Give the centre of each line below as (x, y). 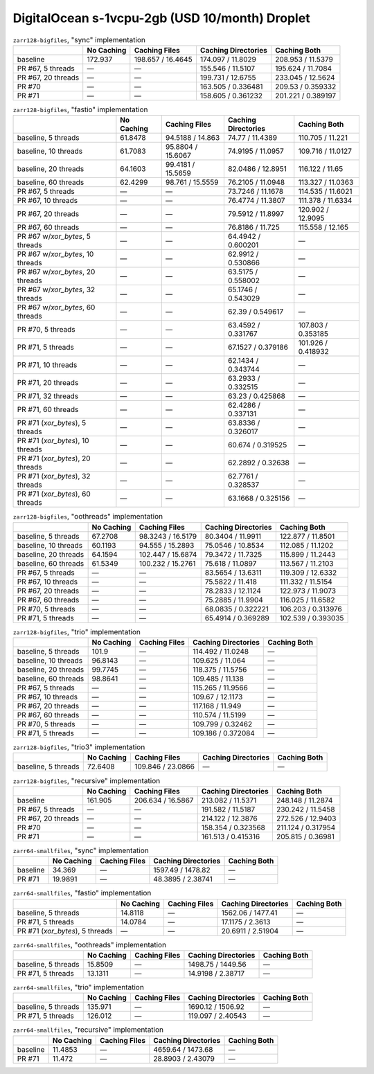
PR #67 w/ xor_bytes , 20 (56, 272)
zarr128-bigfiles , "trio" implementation (77, 632)
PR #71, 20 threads (48, 383)
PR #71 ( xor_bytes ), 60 (54, 494)
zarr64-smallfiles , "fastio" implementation (82, 893)
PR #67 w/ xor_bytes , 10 (55, 254)
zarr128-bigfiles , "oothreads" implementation (88, 517)
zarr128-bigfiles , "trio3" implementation (79, 747)
